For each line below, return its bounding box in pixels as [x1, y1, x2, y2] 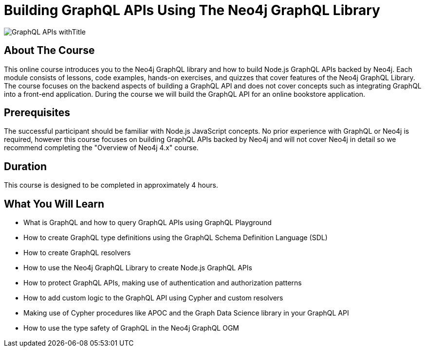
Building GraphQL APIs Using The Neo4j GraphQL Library [4, 2, 380, 18]
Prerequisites [4, 106, 70, 119]
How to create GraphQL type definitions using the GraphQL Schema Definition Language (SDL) [23, 233, 328, 242]
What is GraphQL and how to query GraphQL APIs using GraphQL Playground [23, 218, 272, 227]
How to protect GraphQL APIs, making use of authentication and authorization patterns [23, 279, 302, 287]
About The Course [4, 44, 95, 57]
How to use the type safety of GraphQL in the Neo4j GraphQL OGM [23, 324, 239, 333]
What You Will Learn [4, 197, 105, 210]
